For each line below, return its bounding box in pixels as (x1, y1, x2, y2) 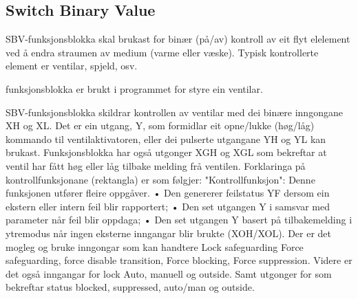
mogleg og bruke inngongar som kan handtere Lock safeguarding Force (6, 239, 304, 254)
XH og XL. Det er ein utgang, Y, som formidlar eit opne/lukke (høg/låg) (6, 118, 315, 133)
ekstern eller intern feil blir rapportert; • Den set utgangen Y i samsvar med (6, 199, 330, 213)
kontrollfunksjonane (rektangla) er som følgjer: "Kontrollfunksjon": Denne (6, 172, 315, 186)
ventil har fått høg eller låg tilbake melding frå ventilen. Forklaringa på (6, 158, 306, 173)
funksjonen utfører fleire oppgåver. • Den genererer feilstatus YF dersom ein (6, 186, 330, 200)
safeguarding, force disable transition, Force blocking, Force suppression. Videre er (6, 253, 352, 267)
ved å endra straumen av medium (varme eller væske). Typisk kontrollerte (6, 45, 319, 59)
